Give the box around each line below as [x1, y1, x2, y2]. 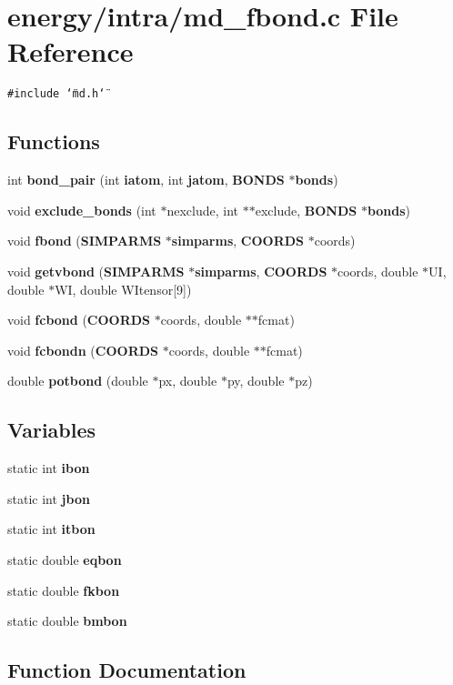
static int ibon [7, 458, 90, 478]
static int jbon [7, 489, 90, 508]
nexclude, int [166, 200, 239, 219]
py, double [226, 371, 285, 390]
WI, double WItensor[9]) [55, 279, 192, 298]
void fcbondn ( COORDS [7, 340, 159, 359]
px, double [158, 371, 217, 390]
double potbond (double [7, 371, 148, 390]
